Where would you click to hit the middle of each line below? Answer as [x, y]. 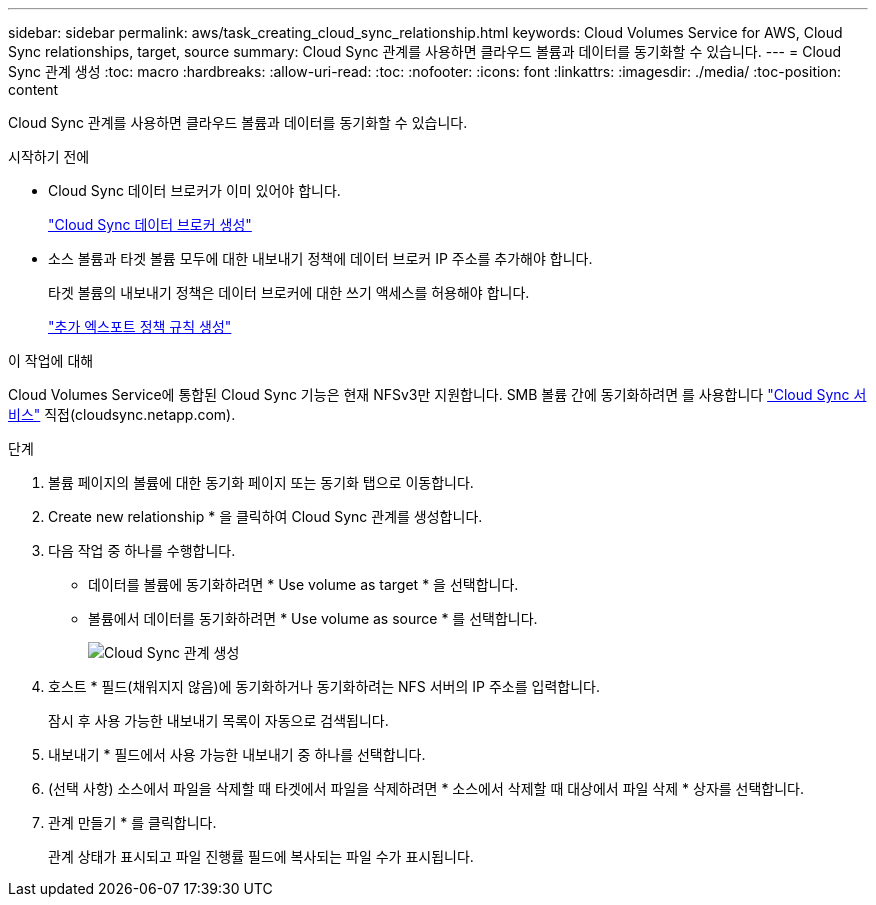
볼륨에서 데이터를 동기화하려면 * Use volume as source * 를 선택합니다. [313, 618]
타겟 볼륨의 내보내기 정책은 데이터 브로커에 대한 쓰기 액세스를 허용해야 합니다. [289, 292]
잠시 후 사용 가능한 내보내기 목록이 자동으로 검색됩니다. [218, 720]
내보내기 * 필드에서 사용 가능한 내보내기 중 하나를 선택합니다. [237, 754]
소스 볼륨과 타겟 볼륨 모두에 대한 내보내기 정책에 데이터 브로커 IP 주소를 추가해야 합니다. [320, 258]
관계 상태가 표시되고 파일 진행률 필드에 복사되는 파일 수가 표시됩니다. [261, 856]
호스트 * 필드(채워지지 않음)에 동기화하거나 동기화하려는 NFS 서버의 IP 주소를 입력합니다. [324, 686]
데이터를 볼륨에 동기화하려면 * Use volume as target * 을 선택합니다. [303, 584]
